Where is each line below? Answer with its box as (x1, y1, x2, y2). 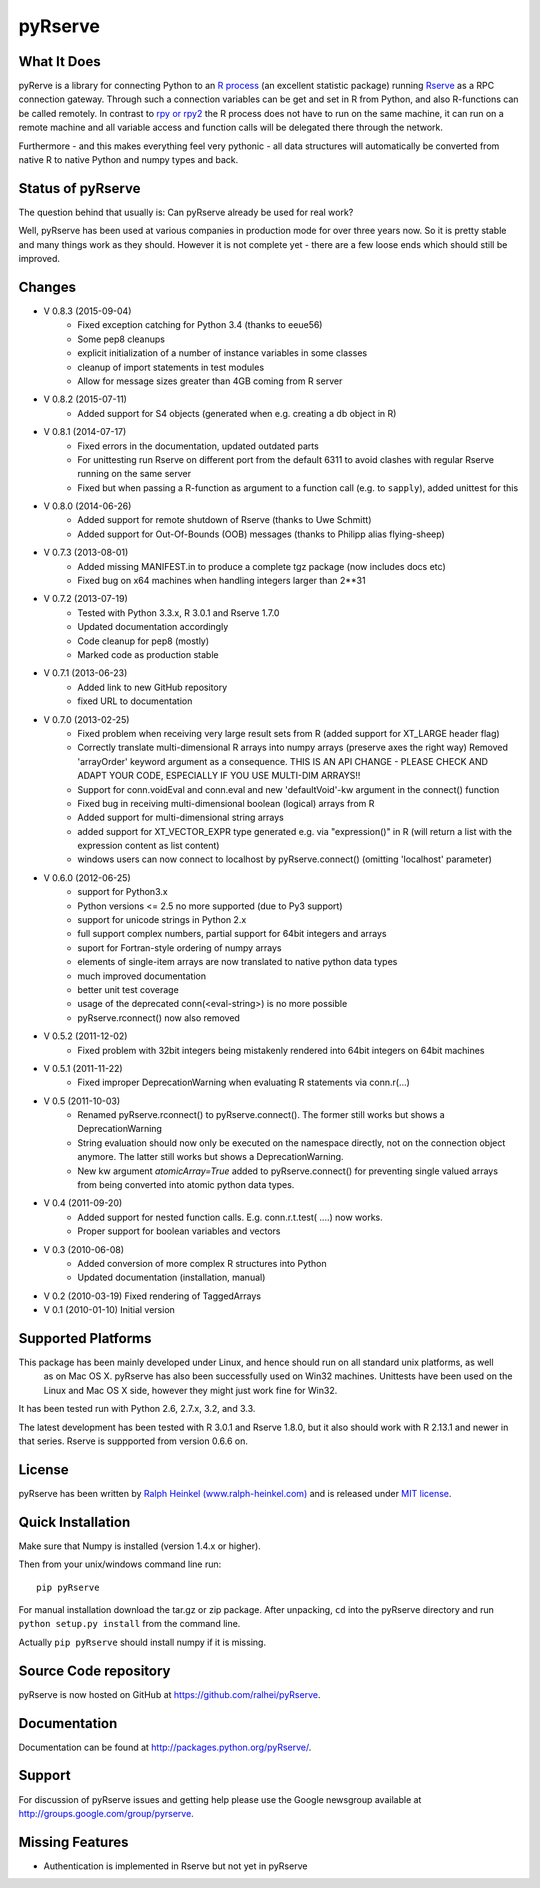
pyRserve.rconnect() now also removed (77, 1011, 240, 1024)
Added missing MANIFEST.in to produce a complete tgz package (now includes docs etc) (77, 560, 446, 572)
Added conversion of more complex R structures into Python (77, 1258, 327, 1269)
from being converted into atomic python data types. (77, 1179, 295, 1191)
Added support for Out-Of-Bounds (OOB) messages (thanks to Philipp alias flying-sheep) (77, 528, 445, 540)
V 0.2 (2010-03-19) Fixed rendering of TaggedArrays (43, 1290, 262, 1302)
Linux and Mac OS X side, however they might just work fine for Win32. (43, 1384, 338, 1396)
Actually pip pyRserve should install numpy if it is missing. (18, 1636, 267, 1648)
